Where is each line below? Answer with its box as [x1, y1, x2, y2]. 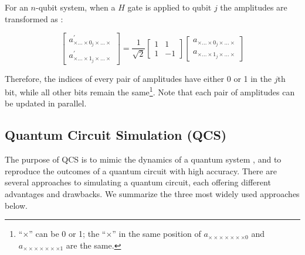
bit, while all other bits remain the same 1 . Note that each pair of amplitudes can [5, 84, 295, 98]
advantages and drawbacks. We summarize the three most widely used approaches [5, 188, 300, 200]
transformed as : [5, 12, 63, 25]
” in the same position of [112, 228, 201, 240]
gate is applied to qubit [127, 1, 212, 13]
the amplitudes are [220, 1, 287, 13]
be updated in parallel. [5, 97, 87, 109]
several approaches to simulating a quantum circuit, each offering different [5, 176, 271, 188]
